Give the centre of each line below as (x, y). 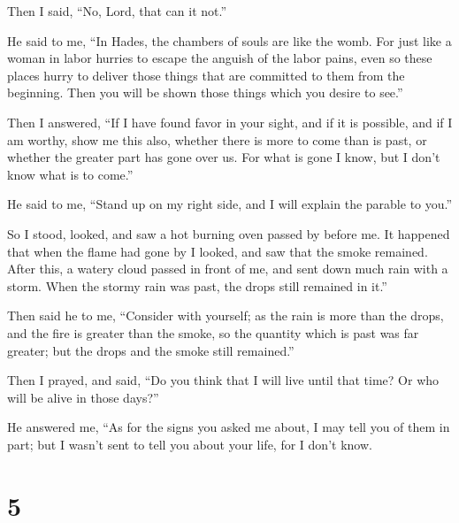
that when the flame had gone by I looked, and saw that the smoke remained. (218, 251)
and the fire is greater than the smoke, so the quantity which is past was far (213, 332)
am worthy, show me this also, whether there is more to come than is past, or (217, 139)
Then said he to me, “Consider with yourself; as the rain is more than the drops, (226, 315)
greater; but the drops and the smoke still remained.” (151, 350)
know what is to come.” (70, 174)
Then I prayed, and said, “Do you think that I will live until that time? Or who (223, 380)
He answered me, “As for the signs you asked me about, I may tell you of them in (229, 427)
